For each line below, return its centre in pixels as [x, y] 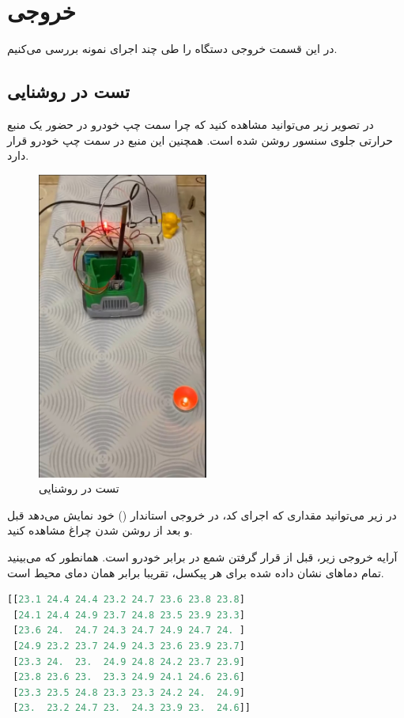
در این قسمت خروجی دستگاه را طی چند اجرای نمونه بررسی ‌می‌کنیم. [172, 49]
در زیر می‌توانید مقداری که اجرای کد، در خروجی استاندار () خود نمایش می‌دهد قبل [202, 514]
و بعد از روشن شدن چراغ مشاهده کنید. [100, 530]
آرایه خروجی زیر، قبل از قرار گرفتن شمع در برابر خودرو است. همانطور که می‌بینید [202, 556]
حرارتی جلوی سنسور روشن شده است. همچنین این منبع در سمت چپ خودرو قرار [200, 140]
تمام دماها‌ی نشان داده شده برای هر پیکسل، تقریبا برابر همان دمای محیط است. [196, 572]
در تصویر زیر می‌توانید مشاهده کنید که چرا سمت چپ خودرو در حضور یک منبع [191, 124]
